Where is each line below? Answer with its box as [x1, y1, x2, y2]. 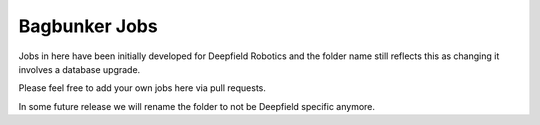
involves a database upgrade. [18, 63, 141, 75]
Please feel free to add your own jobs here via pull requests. [18, 82, 267, 94]
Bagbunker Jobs [18, 15, 159, 37]
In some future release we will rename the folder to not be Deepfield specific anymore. [18, 100, 375, 112]
